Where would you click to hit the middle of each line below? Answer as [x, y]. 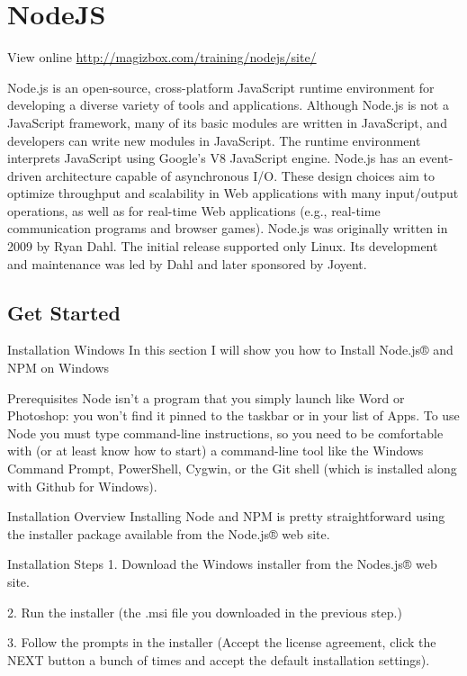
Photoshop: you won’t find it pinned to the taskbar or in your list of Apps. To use [233, 415]
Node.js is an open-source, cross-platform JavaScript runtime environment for [221, 87]
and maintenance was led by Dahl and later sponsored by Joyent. [187, 263]
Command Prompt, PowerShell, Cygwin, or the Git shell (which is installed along [232, 469]
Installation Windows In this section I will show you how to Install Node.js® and [230, 350]
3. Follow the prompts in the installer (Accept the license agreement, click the [222, 642]
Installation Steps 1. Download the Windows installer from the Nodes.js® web [222, 564]
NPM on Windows [58, 368]
